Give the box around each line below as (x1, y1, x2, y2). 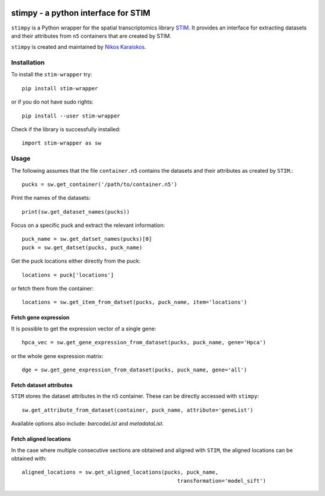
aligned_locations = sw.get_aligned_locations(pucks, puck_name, (22, 469, 219, 476)
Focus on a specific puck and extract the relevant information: (11, 222, 166, 229)
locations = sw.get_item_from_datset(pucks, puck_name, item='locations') (22, 299, 247, 306)
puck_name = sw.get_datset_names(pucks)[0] (22, 235, 152, 243)
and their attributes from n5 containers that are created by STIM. (11, 32, 172, 39)
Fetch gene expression (11, 314, 70, 321)
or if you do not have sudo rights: (11, 98, 94, 105)
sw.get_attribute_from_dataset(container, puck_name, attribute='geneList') (22, 406, 254, 414)
